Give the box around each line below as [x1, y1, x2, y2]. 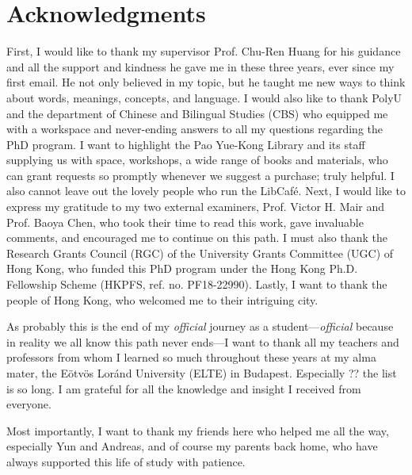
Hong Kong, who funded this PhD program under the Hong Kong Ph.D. [6, 260, 358, 277]
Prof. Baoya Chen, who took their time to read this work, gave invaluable [6, 213, 364, 230]
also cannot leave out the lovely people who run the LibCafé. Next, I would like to [6, 182, 406, 199]
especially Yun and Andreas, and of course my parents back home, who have [6, 438, 378, 454]
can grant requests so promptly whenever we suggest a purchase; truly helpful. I [6, 167, 395, 183]
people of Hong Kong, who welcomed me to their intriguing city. [6, 291, 319, 308]
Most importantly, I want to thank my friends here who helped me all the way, [6, 422, 389, 439]
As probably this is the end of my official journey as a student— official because [6, 318, 394, 335]
